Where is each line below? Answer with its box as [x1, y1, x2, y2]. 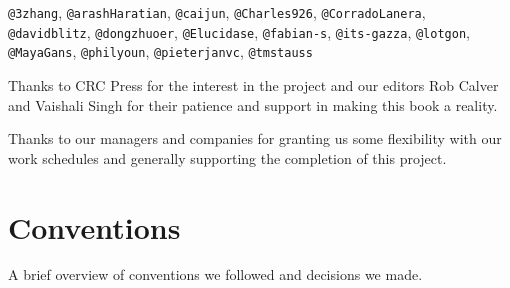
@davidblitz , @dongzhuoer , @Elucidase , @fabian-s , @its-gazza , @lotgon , [8, 21, 470, 42]
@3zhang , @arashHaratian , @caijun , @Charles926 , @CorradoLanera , [8, 2, 426, 22]
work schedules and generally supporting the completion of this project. [8, 147, 447, 168]
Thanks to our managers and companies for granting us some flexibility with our [8, 128, 502, 149]
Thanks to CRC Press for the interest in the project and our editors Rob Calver [8, 74, 499, 95]
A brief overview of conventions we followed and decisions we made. [8, 264, 423, 285]
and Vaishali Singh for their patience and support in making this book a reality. [8, 94, 498, 115]
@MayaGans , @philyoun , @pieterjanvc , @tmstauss [8, 41, 313, 62]
